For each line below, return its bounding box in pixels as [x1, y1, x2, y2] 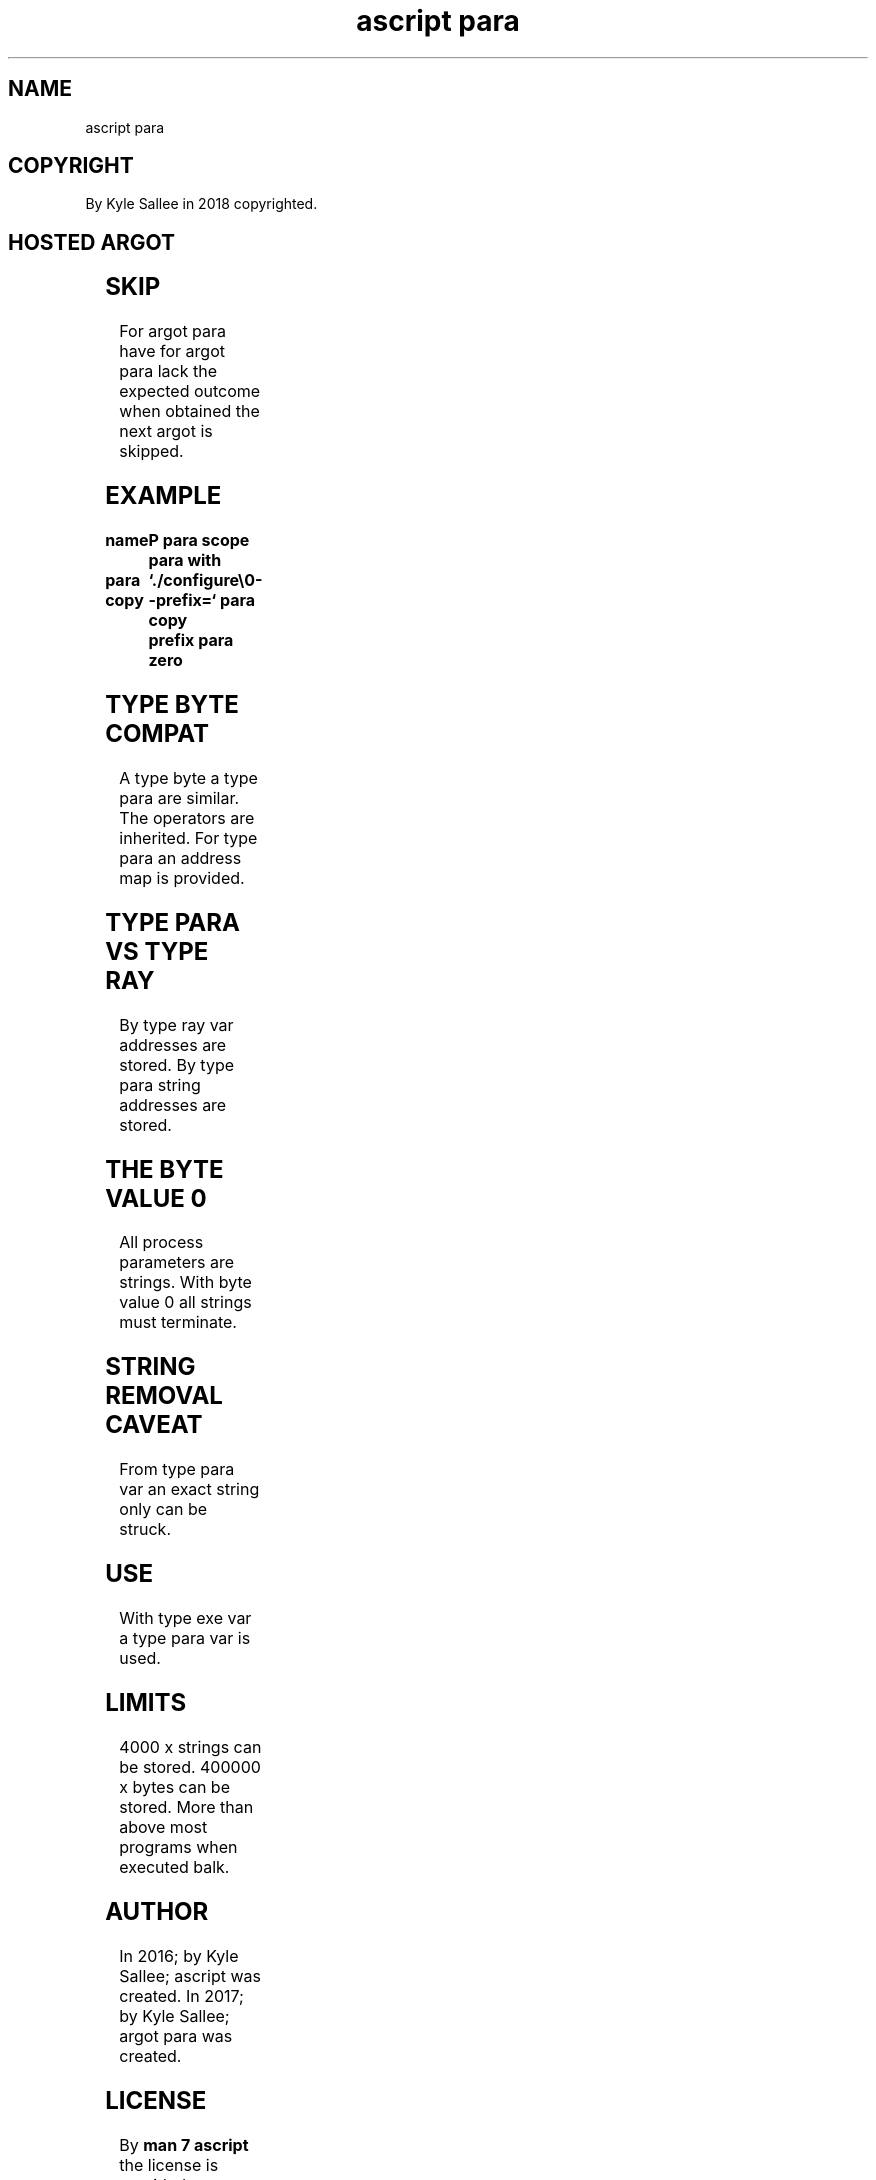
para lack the [119, 361, 218, 382]
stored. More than [119, 1796, 254, 1817]
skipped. [119, 441, 184, 462]
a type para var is [119, 1628, 251, 1649]
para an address [119, 847, 242, 868]
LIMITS [105, 1687, 187, 1717]
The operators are [119, 807, 255, 828]
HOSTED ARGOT [8, 229, 176, 255]
